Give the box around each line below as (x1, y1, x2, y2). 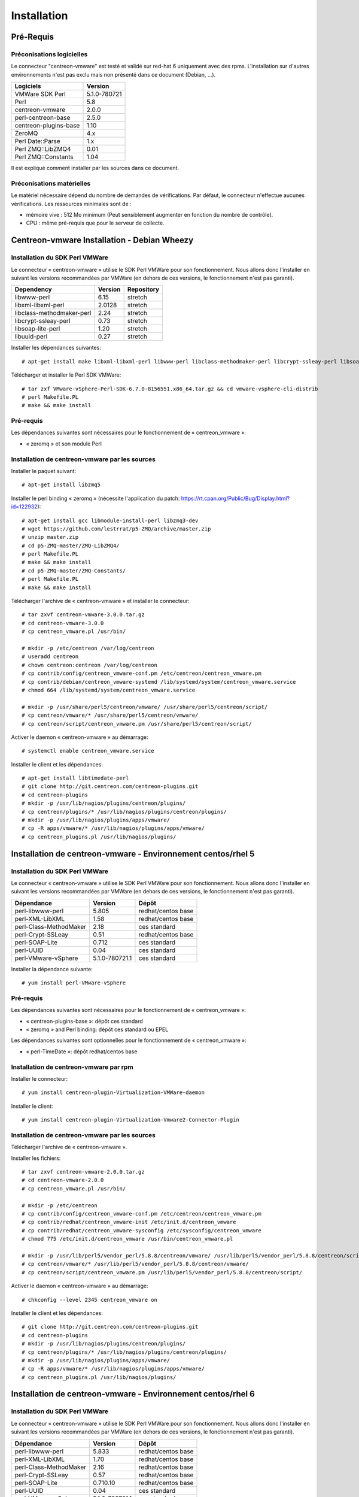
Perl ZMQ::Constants (14, 153, 74, 161)
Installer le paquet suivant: (11, 467, 77, 474)
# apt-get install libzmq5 (22, 481, 101, 488)
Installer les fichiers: (11, 1154, 61, 1162)
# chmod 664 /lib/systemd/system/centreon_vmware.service (22, 686, 196, 693)
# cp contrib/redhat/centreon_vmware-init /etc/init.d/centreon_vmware (22, 1219, 236, 1226)
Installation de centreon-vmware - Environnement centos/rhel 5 (11, 848, 255, 859)
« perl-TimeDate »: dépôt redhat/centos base (26, 1048, 138, 1055)
